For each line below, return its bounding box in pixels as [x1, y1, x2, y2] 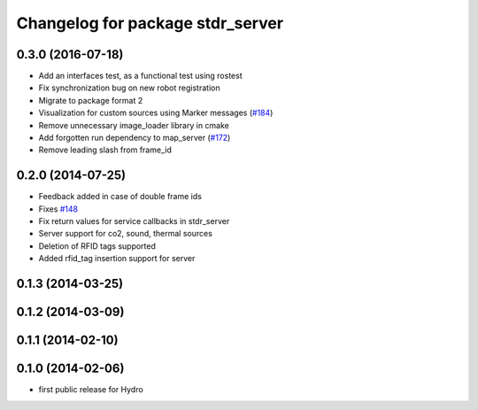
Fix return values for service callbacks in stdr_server [38, 216, 230, 227]
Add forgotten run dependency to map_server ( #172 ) [38, 133, 231, 143]
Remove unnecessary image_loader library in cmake [38, 120, 230, 130]
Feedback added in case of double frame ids [38, 191, 203, 202]
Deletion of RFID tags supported [38, 240, 157, 251]
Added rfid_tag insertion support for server [38, 253, 196, 264]
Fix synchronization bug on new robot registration [38, 82, 220, 93]
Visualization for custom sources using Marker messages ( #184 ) [38, 107, 274, 119]
